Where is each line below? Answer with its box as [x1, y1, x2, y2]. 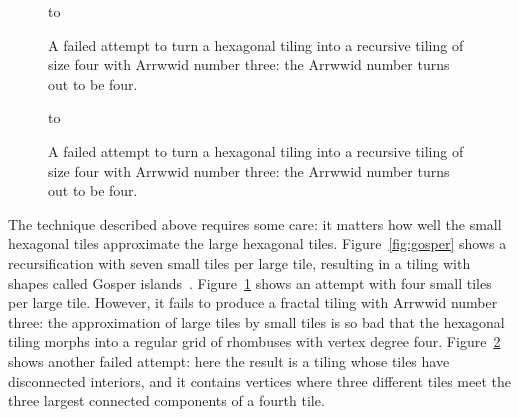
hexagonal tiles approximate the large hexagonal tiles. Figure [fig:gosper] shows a [8, 233, 507, 254]
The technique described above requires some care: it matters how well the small [8, 213, 502, 234]
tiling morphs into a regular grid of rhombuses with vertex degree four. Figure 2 [8, 331, 501, 352]
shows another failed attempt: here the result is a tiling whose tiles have [8, 350, 450, 371]
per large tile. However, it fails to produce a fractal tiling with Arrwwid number [8, 292, 498, 313]
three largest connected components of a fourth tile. [8, 390, 325, 411]
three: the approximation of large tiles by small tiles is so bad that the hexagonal [8, 311, 505, 332]
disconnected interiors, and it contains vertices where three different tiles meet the [8, 370, 512, 391]
